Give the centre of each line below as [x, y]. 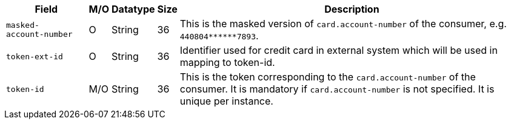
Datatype [133, 9]
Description [352, 9]
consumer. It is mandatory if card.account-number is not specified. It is [337, 89]
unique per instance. [226, 101]
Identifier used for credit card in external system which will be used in [339, 50]
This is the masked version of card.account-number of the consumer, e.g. [343, 24]
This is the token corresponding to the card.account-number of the [328, 77]
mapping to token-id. [227, 62]
